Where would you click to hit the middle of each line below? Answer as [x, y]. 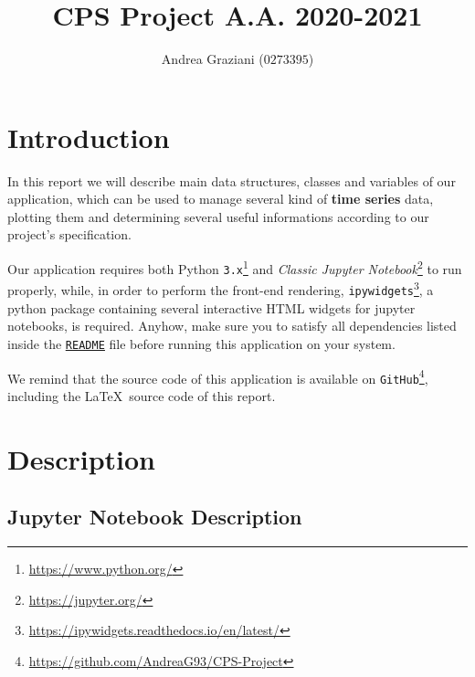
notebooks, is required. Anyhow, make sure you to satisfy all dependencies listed [232, 326]
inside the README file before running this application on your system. [201, 343]
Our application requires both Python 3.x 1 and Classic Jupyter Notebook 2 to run [235, 267]
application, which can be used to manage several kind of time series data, [221, 199]
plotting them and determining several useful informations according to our [218, 216]
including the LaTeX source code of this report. [142, 395]
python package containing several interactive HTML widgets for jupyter [211, 307]
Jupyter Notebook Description [155, 517]
